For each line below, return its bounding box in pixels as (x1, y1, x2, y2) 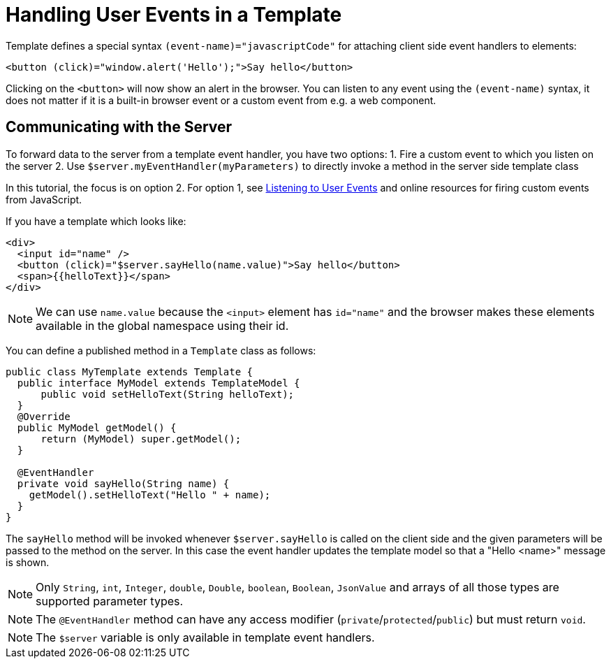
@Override (17, 410, 71, 422)
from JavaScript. (6, 193, 82, 205)
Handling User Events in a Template (6, 3, 342, 27)
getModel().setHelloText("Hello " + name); (29, 489, 271, 500)
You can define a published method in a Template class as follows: (6, 344, 316, 356)
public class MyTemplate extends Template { (6, 366, 253, 377)
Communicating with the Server (6, 118, 233, 136)
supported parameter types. (36, 593, 184, 608)
